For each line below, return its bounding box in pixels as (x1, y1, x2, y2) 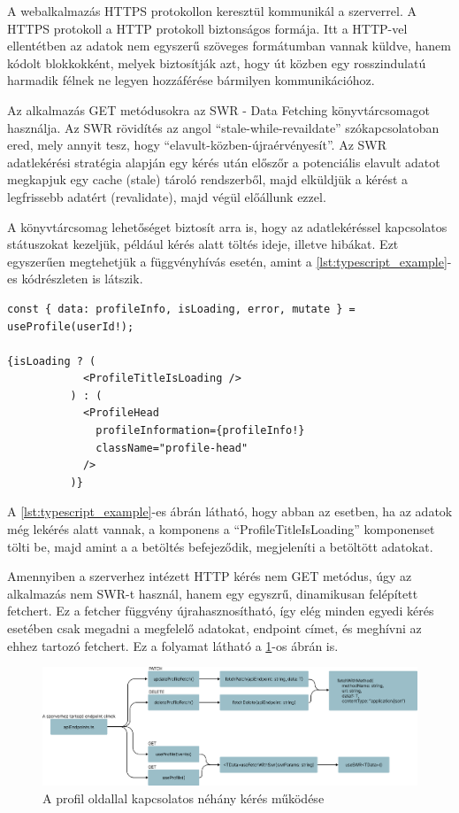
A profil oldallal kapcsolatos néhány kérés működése (42, 788, 325, 807)
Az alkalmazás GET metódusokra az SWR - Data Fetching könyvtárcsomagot (7, 100, 430, 119)
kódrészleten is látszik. (21, 269, 143, 288)
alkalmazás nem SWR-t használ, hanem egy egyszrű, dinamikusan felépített (7, 584, 418, 602)
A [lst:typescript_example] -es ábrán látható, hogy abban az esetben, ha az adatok (7, 502, 453, 521)
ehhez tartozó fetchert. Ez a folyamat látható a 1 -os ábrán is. (7, 636, 339, 654)
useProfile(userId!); (7, 320, 134, 333)
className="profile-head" (96, 441, 249, 454)
